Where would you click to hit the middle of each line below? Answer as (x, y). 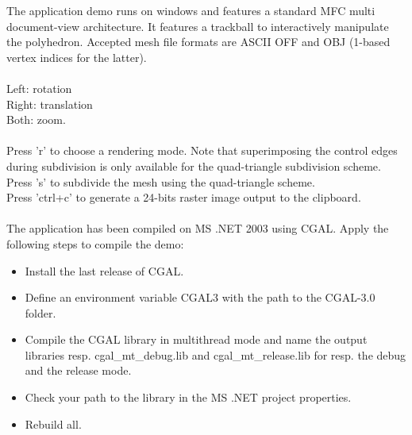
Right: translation (50, 104)
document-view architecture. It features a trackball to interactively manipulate (198, 26)
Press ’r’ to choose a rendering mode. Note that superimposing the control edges (202, 150)
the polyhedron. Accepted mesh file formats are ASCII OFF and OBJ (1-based (198, 42)
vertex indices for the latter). (77, 57)
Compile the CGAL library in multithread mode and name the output (196, 339)
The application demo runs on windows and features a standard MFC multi (191, 10)
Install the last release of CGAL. (104, 270)
